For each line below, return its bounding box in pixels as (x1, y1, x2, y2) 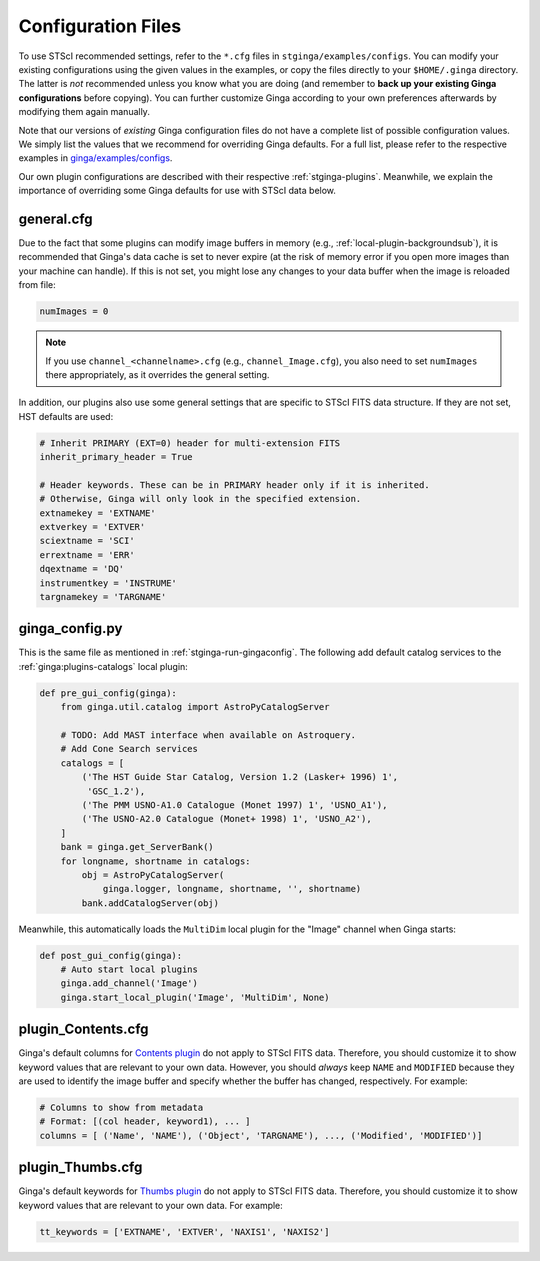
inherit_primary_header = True (39, 451, 194, 463)
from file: (18, 279, 56, 291)
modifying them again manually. (18, 106, 150, 118)
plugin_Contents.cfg (18, 1021, 149, 1038)
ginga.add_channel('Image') (60, 978, 199, 989)
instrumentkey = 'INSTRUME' (39, 577, 177, 589)
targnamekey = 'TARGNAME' (39, 591, 167, 602)
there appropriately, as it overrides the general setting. (45, 368, 270, 380)
